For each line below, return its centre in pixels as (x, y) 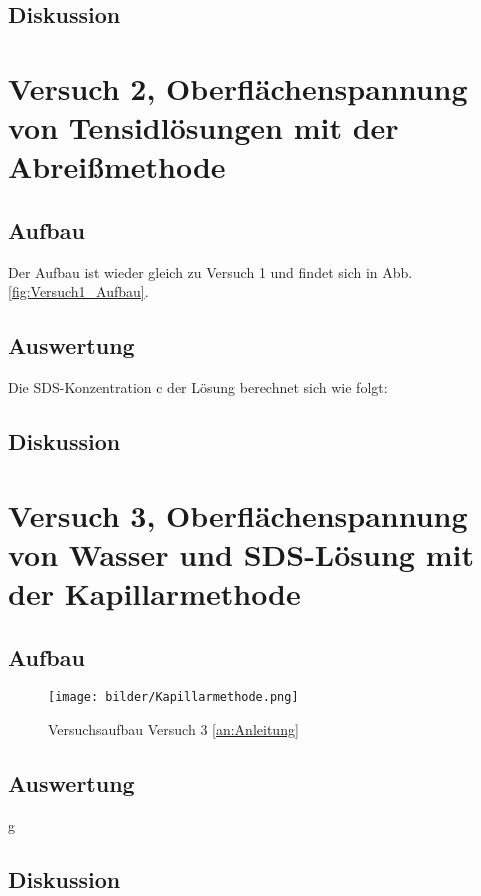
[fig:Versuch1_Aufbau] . (78, 291)
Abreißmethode (117, 166)
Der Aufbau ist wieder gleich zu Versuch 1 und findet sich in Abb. (210, 271)
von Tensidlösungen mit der (203, 127)
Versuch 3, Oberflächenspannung (238, 514)
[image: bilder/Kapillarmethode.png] (173, 697)
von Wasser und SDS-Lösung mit (241, 553)
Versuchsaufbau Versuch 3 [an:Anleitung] (173, 729)
